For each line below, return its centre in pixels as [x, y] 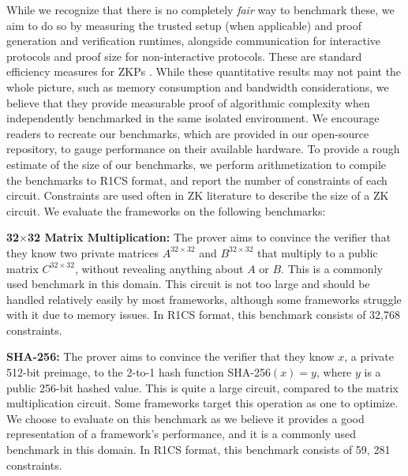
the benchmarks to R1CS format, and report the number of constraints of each [197, 180]
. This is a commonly [332, 268]
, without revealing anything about [159, 268]
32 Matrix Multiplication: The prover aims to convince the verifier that [210, 237]
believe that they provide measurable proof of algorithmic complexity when [188, 102]
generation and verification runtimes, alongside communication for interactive [194, 41]
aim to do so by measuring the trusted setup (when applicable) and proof [184, 25]
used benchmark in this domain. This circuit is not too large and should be [188, 284]
